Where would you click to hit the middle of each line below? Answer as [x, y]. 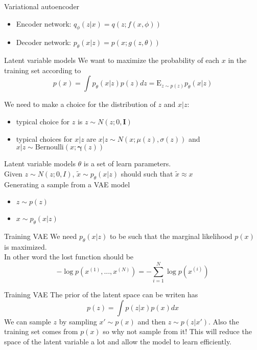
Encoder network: [44, 23]
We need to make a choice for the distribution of [80, 104]
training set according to [43, 70]
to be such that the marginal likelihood [171, 236]
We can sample [28, 321]
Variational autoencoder [42, 6]
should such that [147, 173]
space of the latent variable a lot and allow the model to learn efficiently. [118, 341]
